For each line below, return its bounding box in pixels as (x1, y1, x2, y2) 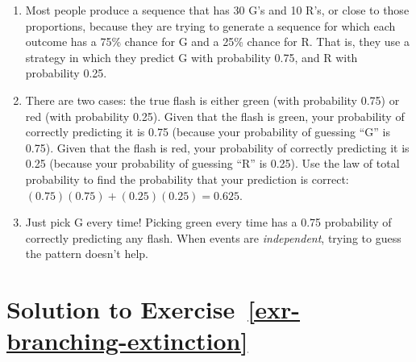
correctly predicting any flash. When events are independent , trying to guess (25, 229, 401, 246)
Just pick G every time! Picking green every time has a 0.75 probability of (25, 214, 392, 231)
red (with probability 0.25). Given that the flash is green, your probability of (25, 107, 405, 124)
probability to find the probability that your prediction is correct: (25, 170, 349, 187)
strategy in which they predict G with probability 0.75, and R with (25, 48, 358, 65)
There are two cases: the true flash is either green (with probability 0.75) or (25, 91, 400, 108)
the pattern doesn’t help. (25, 245, 148, 262)
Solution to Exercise (6, 293, 235, 326)
